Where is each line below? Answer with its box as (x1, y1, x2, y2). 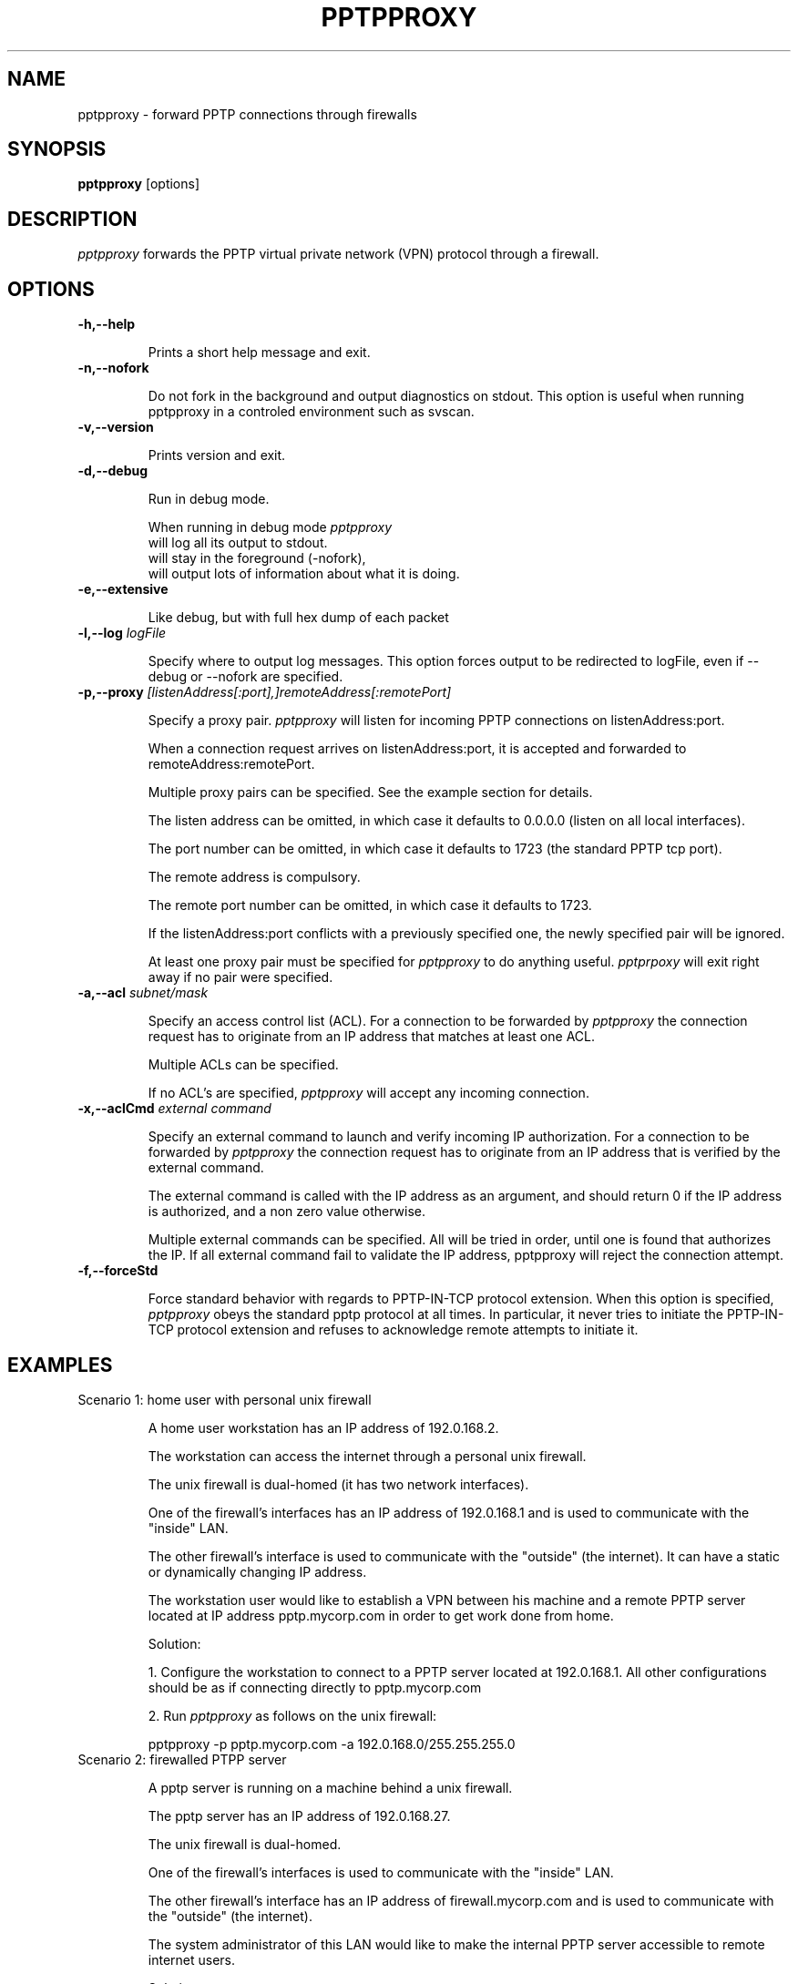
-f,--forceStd (77, 1263, 159, 1279)
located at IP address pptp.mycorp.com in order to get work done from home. (148, 1607, 614, 1623)
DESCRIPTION (7, 207, 138, 230)
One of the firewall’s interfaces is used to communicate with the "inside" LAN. (148, 1864, 614, 1880)
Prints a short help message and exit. (148, 344, 371, 361)
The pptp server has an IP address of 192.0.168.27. (148, 1807, 451, 1824)
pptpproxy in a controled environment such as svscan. (148, 404, 475, 420)
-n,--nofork (77, 360, 149, 376)
